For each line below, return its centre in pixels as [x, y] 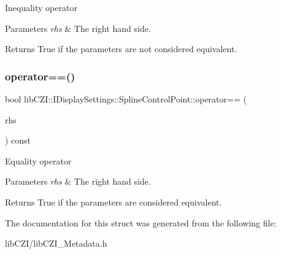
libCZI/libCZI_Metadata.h [56, 243]
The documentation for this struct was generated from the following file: [141, 222]
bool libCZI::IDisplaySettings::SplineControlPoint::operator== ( [126, 99]
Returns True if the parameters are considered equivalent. [114, 202]
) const [18, 140]
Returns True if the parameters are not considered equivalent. [121, 49]
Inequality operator [41, 7]
